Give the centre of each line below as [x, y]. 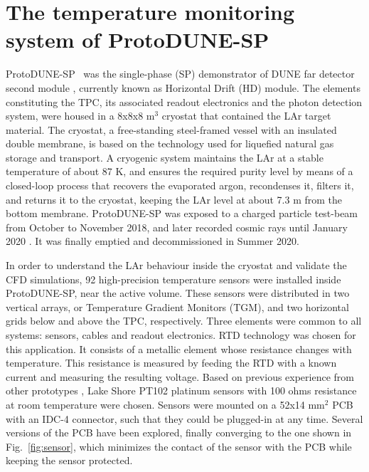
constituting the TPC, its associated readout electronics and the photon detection [184, 101]
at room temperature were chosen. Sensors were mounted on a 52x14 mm [165, 404]
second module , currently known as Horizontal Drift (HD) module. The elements [183, 87]
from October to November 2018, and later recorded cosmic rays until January [177, 227]
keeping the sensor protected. [69, 460]
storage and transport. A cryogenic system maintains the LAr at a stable [165, 157]
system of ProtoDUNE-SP [138, 40]
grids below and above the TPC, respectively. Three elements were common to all [184, 321]
